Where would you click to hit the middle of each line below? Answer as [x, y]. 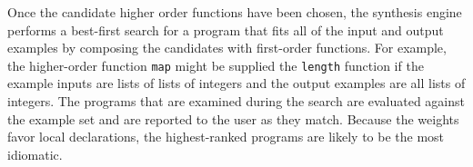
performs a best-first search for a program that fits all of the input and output [226, 29]
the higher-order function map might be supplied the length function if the [216, 65]
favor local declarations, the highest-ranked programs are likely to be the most [226, 137]
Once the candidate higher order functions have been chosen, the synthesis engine [235, 12]
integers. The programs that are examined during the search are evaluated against [236, 101]
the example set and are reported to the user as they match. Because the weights [233, 118]
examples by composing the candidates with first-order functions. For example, [227, 48]
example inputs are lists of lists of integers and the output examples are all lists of [236, 83]
